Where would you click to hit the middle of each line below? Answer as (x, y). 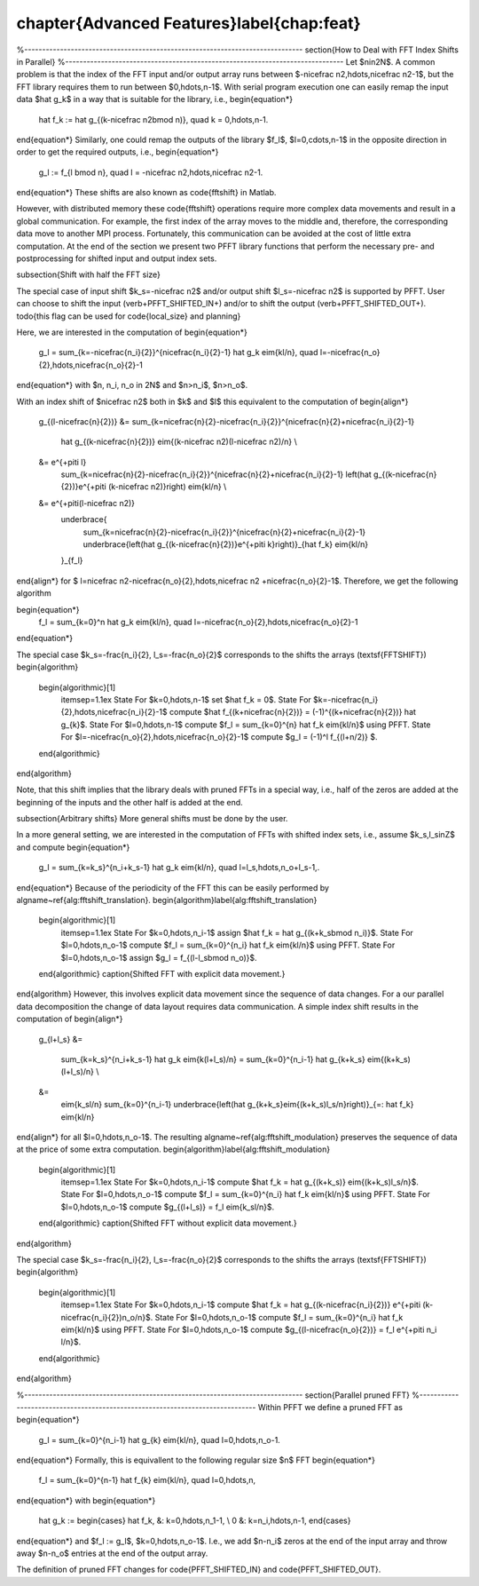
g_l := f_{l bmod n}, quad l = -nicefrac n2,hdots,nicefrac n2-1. (151, 172)
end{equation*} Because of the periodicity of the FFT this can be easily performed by (173, 887)
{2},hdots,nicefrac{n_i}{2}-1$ (114, 712)
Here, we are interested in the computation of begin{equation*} (132, 332)
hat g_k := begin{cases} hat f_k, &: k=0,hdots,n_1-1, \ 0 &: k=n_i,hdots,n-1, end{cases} (195, 1521)
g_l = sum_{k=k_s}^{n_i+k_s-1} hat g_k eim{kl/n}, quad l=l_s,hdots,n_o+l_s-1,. (179, 868)
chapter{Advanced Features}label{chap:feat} (188, 23)
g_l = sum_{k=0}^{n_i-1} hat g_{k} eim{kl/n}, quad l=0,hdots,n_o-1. (160, 1439)
